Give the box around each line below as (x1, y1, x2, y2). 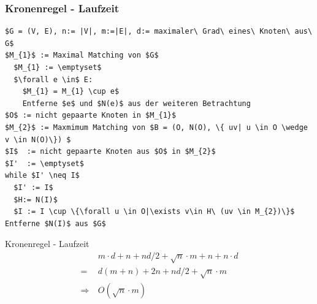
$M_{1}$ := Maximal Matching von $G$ (5, 51, 159, 60)
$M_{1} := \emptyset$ (13, 63, 102, 72)
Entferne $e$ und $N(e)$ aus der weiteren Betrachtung (22, 99, 251, 108)
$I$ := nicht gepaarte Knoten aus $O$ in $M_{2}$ (5, 147, 216, 156)
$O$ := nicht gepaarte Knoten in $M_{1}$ (5, 111, 177, 120)
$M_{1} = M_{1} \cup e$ (22, 87, 120, 96)
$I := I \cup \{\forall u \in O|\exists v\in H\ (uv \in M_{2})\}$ (13, 207, 295, 216)
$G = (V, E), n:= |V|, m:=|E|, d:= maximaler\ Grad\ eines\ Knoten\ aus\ (5, 27, 313, 36)
